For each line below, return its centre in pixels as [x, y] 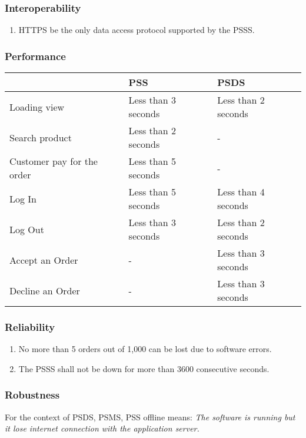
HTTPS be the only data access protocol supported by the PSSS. [137, 30]
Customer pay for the [54, 161]
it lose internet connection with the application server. [102, 428]
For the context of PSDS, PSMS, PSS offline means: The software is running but [150, 417]
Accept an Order [44, 260]
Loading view [37, 107]
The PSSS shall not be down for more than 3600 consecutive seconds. [144, 368]
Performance [35, 56]
